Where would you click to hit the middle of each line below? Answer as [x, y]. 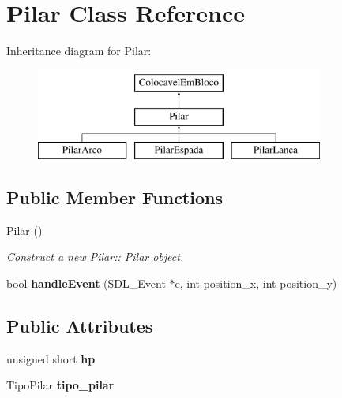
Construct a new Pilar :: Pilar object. [95, 257]
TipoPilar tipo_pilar [60, 385]
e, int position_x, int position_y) [256, 283]
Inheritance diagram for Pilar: [79, 51]
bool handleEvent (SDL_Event [86, 283]
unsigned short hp [51, 358]
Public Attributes [80, 326]
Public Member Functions [115, 197]
